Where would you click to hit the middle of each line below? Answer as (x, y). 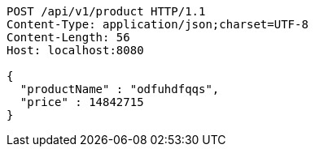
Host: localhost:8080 (75, 50)
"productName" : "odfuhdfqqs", (120, 89)
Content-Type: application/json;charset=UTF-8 (157, 24)
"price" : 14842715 (82, 102)
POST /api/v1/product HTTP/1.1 (106, 11)
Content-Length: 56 (68, 37)
